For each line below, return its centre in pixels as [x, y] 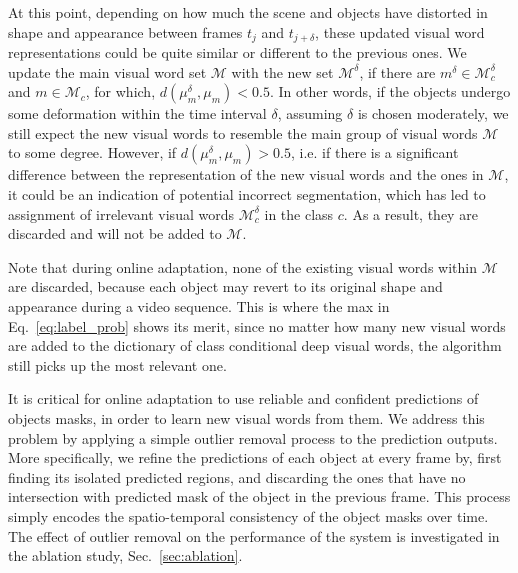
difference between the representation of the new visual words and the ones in [246, 174]
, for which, [120, 91]
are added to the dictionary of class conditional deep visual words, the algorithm [255, 345]
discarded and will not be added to [115, 233]
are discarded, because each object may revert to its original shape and [225, 286]
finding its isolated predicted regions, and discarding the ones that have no [237, 476]
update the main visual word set [107, 71]
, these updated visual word [400, 31]
